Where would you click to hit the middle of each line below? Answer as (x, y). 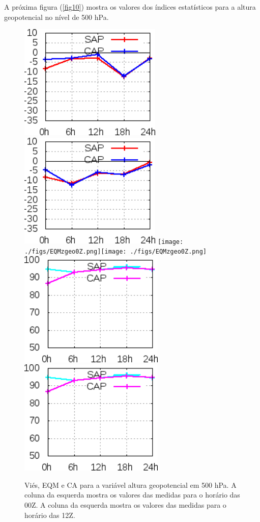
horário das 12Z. (50, 515)
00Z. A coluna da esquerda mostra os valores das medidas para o (125, 504)
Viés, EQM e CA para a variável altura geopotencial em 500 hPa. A (131, 484)
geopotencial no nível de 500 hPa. (56, 17)
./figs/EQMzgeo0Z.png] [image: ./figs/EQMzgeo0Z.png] (115, 252)
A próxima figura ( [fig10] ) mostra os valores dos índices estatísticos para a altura (130, 7)
